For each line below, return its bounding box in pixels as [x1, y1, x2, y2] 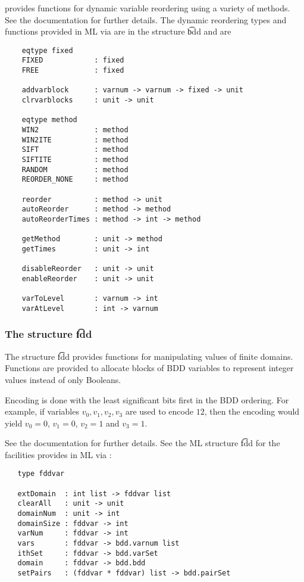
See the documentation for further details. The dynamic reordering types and [5, 13, 287, 26]
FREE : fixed [21, 66, 124, 75]
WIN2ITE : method [21, 135, 129, 144]
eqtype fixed [21, 46, 73, 55]
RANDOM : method [21, 165, 129, 174]
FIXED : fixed [21, 56, 124, 65]
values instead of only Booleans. [5, 373, 121, 385]
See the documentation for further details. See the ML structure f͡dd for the [5, 437, 280, 449]
